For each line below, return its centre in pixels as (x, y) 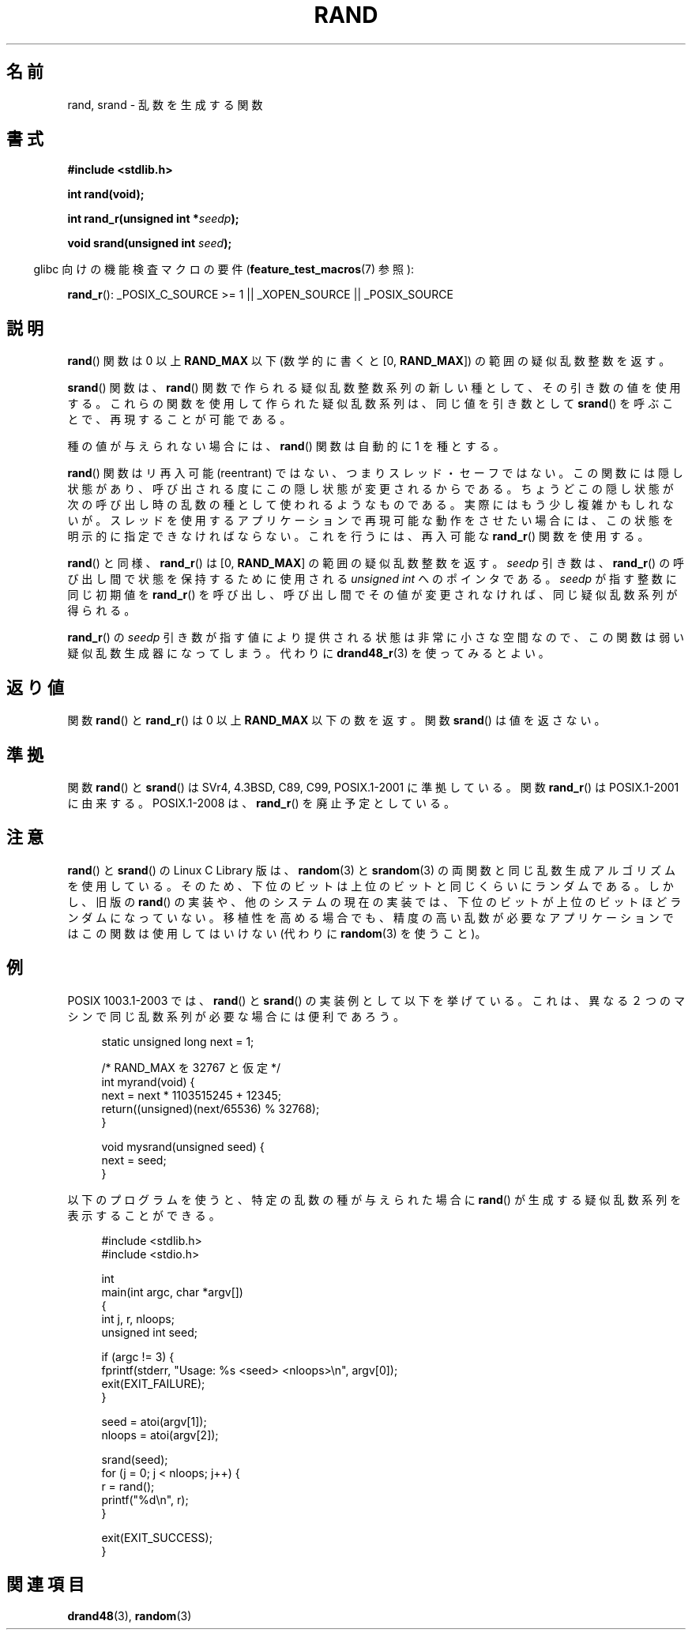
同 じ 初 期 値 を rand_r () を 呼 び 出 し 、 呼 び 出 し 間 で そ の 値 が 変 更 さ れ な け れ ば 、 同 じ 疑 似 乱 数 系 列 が (372, 595)
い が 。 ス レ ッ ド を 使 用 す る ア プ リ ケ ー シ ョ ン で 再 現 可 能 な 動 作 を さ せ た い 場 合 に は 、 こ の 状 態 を (370, 521)
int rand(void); (106, 194)
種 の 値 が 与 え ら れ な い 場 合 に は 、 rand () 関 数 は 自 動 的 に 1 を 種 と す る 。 (286, 446)
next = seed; (134, 1160)
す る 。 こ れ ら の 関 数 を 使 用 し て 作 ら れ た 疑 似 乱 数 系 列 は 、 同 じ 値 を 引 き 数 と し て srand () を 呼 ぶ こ (370, 404)
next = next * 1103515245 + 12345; (192, 1095)
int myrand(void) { (148, 1081)
